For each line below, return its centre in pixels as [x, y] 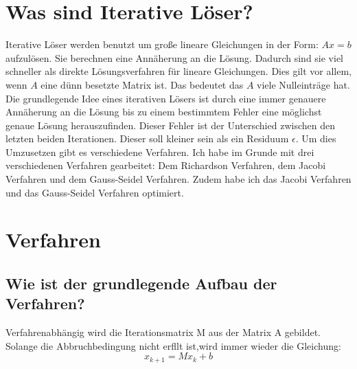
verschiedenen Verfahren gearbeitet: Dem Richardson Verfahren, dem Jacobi [166, 165]
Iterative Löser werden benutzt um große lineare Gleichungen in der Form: [162, 44]
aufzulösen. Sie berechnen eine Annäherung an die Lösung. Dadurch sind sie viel [175, 57]
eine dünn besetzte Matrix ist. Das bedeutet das [142, 84]
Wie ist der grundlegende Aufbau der [141, 283]
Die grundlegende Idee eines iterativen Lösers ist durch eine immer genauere [166, 98]
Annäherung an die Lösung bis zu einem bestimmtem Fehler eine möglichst [164, 112]
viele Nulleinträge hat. [303, 84]
